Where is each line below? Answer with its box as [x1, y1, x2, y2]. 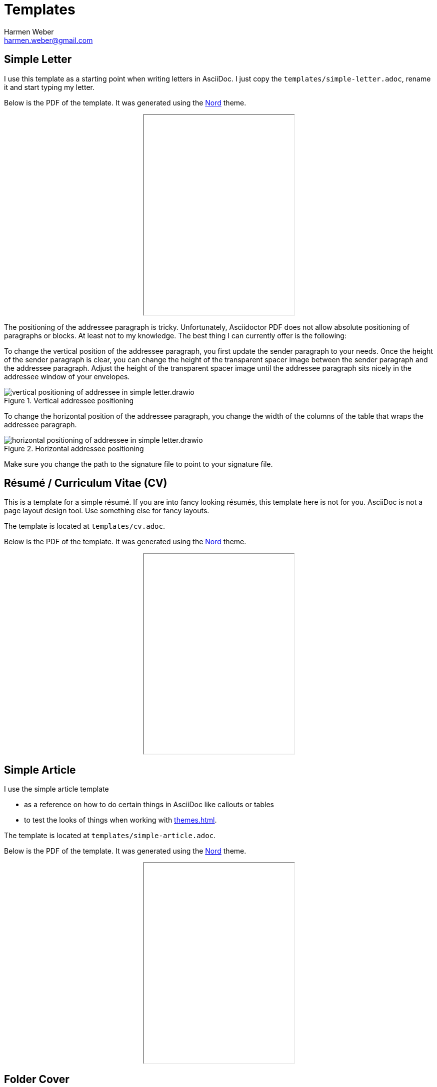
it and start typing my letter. [4, 82, 94, 91]
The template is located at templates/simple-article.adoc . [4, 831, 216, 840]
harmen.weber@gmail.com [4, 35, 93, 44]
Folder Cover [4, 1073, 69, 1086]
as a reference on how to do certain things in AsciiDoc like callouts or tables [24, 800, 274, 809]
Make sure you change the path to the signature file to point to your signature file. [4, 459, 273, 468]
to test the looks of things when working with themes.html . [24, 816, 217, 825]
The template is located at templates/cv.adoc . [4, 522, 165, 531]
